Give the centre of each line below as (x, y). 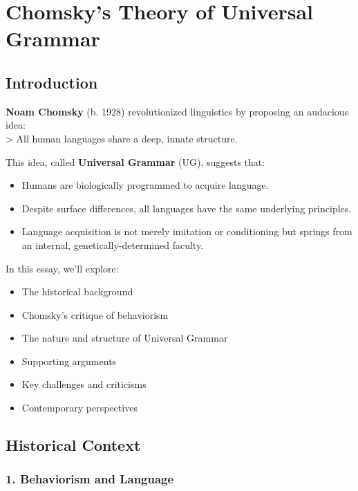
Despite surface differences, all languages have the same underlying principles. (187, 208)
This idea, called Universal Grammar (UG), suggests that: (135, 161)
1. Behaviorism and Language (90, 479)
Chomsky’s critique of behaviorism (95, 314)
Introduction (52, 82)
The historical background (77, 291)
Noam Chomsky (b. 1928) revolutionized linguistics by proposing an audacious (177, 111)
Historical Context (73, 445)
